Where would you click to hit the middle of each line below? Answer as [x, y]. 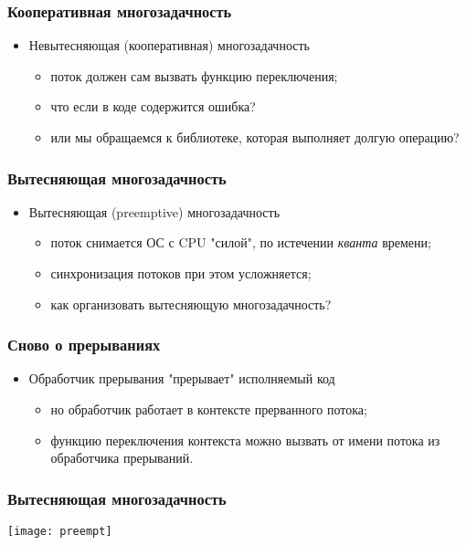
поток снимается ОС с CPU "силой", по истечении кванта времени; [241, 242]
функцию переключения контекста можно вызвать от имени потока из [245, 440]
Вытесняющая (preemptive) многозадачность [154, 211]
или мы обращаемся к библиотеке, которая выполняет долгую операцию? [255, 137]
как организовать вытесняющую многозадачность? [191, 304]
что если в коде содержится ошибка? [153, 106]
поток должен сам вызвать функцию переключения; [194, 75]
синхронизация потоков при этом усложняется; [181, 273]
